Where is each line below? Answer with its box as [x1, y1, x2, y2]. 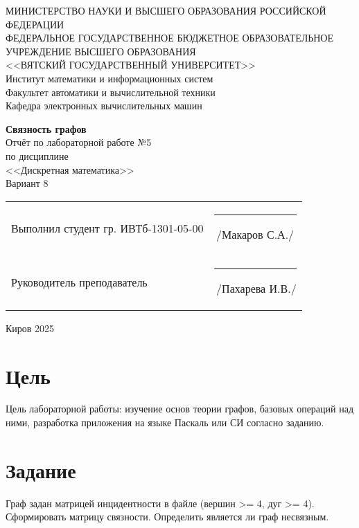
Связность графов [6, 121, 87, 136]
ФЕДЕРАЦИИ [6, 17, 64, 31]
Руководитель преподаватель [11, 274, 148, 291]
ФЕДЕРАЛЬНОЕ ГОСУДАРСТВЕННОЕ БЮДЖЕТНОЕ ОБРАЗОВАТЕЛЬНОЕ [6, 30, 334, 45]
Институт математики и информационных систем [6, 71, 213, 85]
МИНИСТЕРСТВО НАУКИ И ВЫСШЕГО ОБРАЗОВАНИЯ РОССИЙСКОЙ [6, 3, 326, 17]
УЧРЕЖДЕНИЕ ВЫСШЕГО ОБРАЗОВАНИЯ [6, 44, 196, 58]
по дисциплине [6, 148, 69, 163]
